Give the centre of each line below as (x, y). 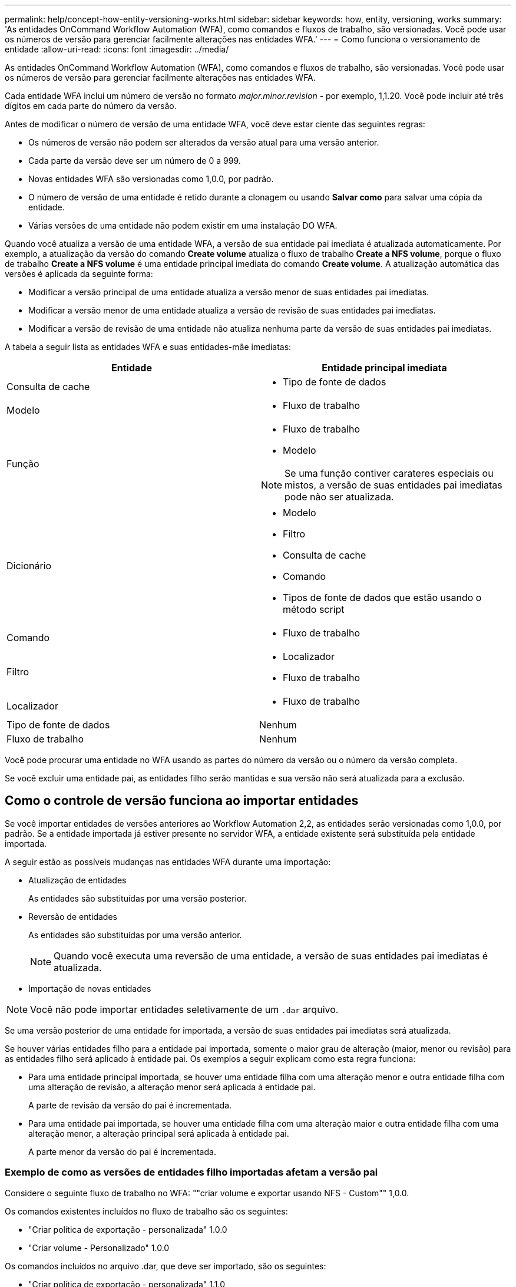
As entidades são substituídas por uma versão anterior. (135, 935)
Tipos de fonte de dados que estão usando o (382, 598)
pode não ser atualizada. (339, 497)
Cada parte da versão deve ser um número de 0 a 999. (135, 161)
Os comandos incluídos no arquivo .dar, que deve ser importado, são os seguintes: (166, 1266)
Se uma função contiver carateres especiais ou (389, 473)
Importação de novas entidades (90, 988)
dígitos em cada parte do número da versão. (91, 106)
